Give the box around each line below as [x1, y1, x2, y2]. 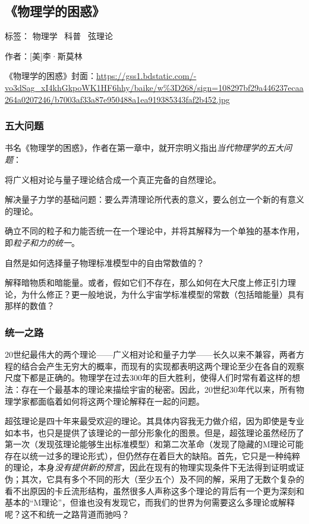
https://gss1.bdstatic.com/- [96, 70, 197, 82]
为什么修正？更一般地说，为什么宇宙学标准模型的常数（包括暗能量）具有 [21, 288, 304, 300]
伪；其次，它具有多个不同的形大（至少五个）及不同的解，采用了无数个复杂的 [5, 473, 304, 485]
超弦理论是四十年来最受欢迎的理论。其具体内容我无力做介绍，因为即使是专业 [5, 415, 304, 427]
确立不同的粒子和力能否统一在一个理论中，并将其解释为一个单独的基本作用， [5, 225, 304, 237]
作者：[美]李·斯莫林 [5, 49, 83, 62]
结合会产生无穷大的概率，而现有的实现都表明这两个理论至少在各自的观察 [21, 359, 304, 372]
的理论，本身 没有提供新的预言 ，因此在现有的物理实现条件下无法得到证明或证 [5, 461, 304, 474]
